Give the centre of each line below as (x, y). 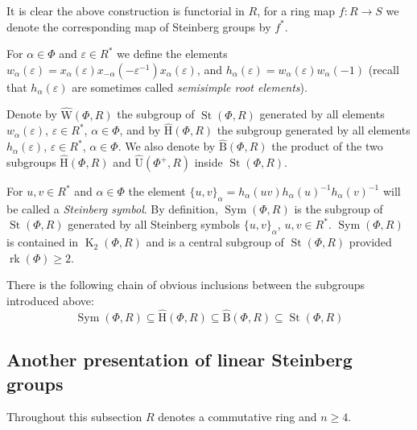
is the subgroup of (339, 208)
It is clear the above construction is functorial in (126, 10)
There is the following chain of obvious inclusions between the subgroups (186, 285)
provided (370, 242)
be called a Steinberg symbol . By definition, (112, 208)
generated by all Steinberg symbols (154, 224)
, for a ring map (296, 10)
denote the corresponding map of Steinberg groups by (139, 26)
